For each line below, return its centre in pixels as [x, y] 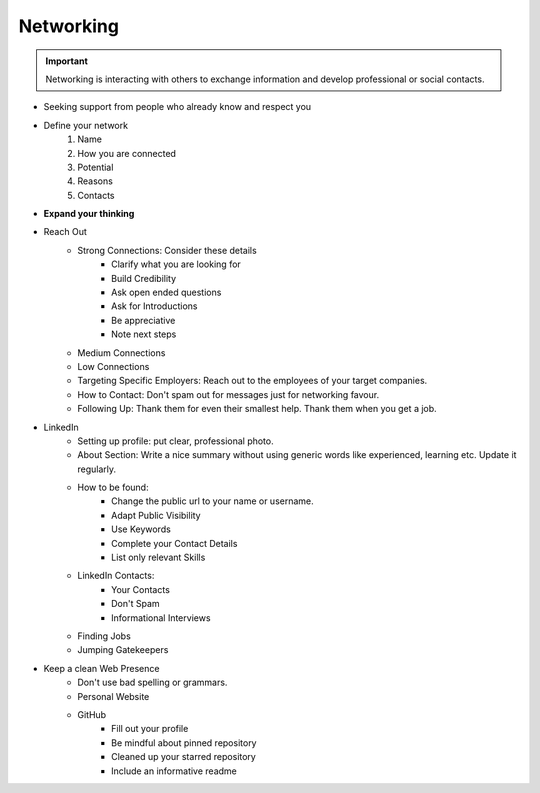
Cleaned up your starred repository [184, 757]
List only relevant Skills [158, 557]
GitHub [92, 714]
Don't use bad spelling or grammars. [152, 682]
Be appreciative [143, 320]
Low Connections [113, 366]
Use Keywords [141, 529]
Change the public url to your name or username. [212, 501]
